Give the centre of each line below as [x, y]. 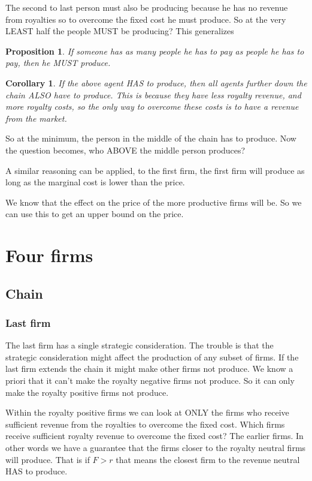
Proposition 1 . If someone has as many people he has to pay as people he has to [155, 51]
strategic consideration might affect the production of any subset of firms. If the [152, 357]
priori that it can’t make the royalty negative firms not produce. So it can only [150, 381]
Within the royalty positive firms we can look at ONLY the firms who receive [147, 412]
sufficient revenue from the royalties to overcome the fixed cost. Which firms [145, 424]
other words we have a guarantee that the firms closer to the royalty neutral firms [156, 448]
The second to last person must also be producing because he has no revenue [147, 7]
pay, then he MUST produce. [58, 63]
